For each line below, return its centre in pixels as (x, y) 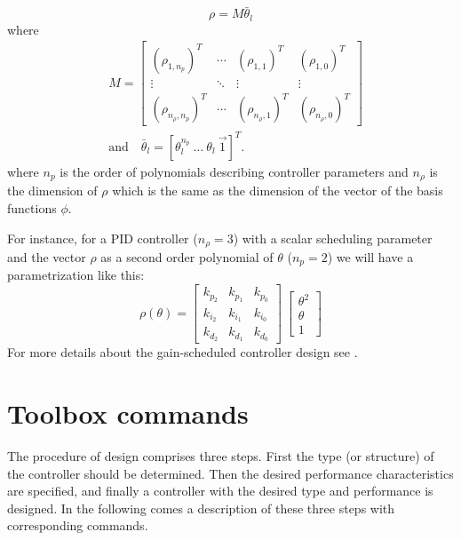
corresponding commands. (78, 525)
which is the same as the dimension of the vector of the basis (278, 191)
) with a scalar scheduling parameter (333, 238)
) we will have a (370, 257)
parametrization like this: (76, 275)
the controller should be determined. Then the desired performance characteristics (230, 473)
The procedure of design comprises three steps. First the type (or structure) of (221, 456)
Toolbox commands (128, 413)
